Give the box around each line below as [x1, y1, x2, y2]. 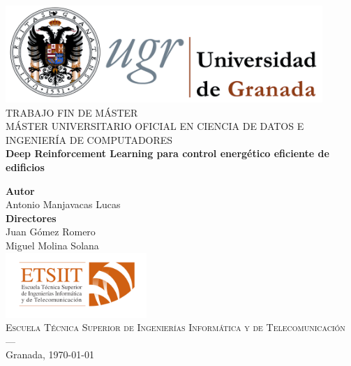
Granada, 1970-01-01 [6, 347, 94, 362]
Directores [6, 210, 57, 225]
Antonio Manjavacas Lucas [6, 197, 121, 212]
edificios [6, 160, 45, 175]
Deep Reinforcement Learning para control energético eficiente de [6, 146, 329, 161]
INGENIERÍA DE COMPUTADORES [6, 132, 173, 147]
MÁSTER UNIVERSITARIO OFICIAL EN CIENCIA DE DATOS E [6, 119, 304, 133]
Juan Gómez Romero [6, 224, 96, 239]
